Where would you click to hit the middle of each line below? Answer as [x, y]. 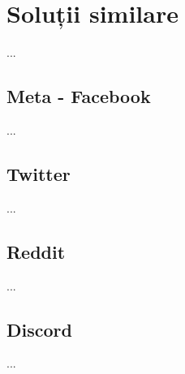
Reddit [36, 251]
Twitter [39, 173]
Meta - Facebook [79, 96]
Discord [39, 329]
